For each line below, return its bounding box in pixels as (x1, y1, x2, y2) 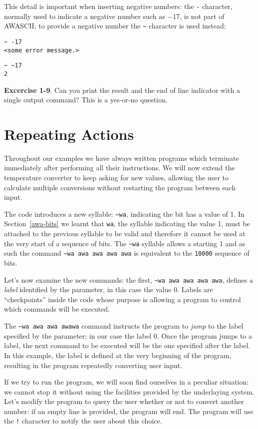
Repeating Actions (4, 123, 134, 144)
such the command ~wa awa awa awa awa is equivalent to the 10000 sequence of (4, 248, 250, 258)
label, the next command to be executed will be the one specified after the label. (4, 340, 251, 351)
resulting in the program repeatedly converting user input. (4, 360, 183, 370)
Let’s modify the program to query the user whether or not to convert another (4, 396, 244, 407)
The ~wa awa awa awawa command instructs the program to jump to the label (4, 321, 244, 331)
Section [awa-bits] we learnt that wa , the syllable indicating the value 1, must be (4, 218, 250, 229)
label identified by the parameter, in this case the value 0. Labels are (4, 284, 213, 295)
